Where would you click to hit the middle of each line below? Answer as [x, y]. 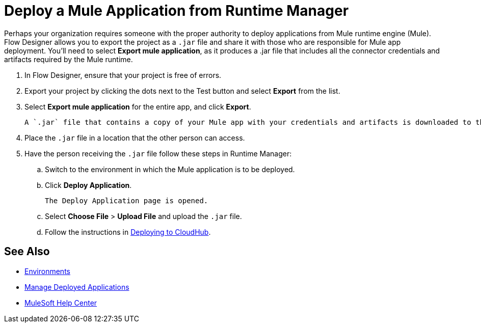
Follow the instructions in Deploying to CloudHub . [128, 232]
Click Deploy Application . [88, 185]
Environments [47, 271]
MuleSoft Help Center [61, 303]
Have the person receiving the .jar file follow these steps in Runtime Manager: [158, 153]
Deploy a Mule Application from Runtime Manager [177, 11]
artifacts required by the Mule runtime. [69, 59]
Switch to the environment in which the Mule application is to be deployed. [170, 169]
